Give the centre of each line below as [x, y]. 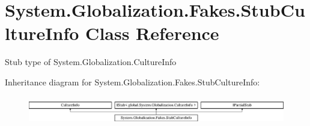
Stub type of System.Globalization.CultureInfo [91, 62]
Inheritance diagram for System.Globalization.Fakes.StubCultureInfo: [132, 82]
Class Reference [152, 33]
